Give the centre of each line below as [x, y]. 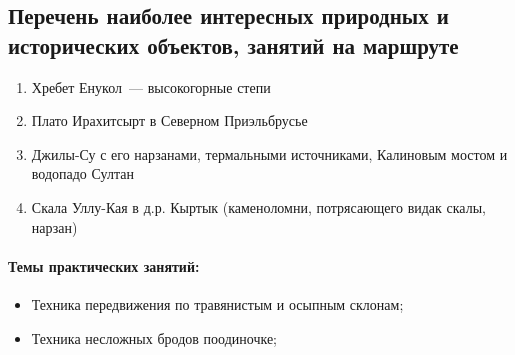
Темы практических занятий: [104, 265]
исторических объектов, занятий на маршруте [233, 44]
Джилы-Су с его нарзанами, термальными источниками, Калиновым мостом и [269, 153]
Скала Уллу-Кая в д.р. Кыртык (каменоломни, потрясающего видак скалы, [258, 206]
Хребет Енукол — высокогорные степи [151, 86]
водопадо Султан [82, 173]
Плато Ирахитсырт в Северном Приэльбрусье [169, 120]
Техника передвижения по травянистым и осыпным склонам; [217, 303]
